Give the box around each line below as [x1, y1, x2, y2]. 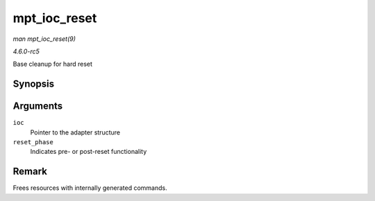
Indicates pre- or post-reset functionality [30, 148, 147, 156]
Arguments [12, 101, 63, 112]
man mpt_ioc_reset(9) [12, 35, 76, 43]
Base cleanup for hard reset [12, 60, 93, 69]
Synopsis [12, 78, 55, 90]
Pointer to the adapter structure [30, 128, 121, 137]
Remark [12, 166, 48, 177]
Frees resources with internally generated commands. [12, 184, 167, 192]
